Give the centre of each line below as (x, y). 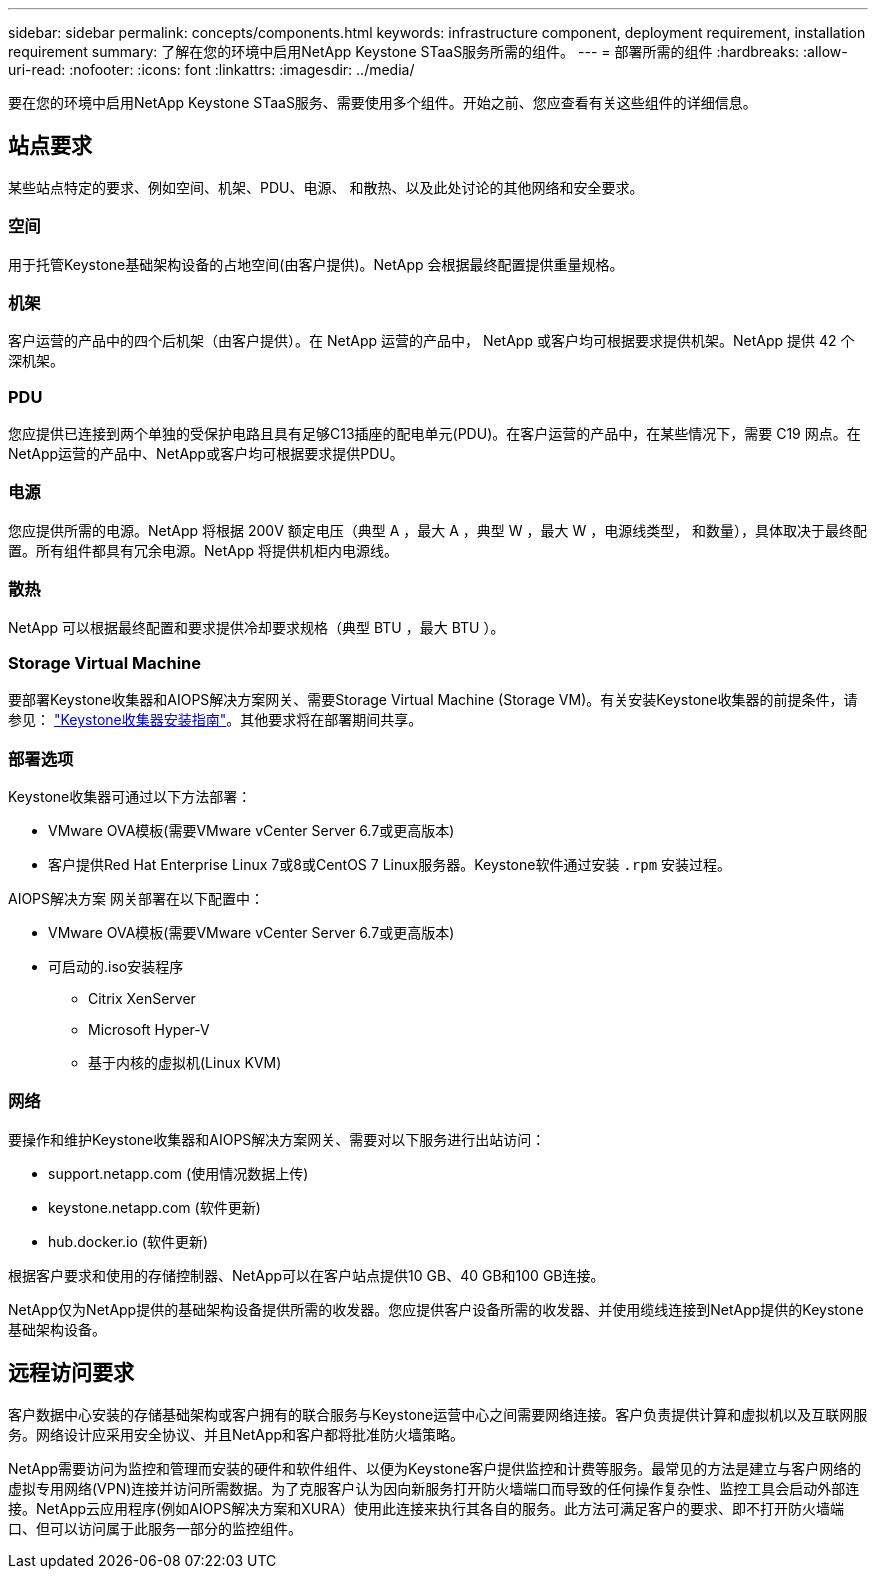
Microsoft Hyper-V (149, 1030)
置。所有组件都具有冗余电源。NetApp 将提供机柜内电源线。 (203, 550)
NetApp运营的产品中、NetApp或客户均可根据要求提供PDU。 (206, 454)
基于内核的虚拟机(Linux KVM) (185, 1063)
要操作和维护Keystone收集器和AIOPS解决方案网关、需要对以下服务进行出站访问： (277, 1139)
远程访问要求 (71, 1373)
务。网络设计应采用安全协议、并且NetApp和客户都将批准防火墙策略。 (236, 1434)
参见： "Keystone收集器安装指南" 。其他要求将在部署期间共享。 (215, 720)
